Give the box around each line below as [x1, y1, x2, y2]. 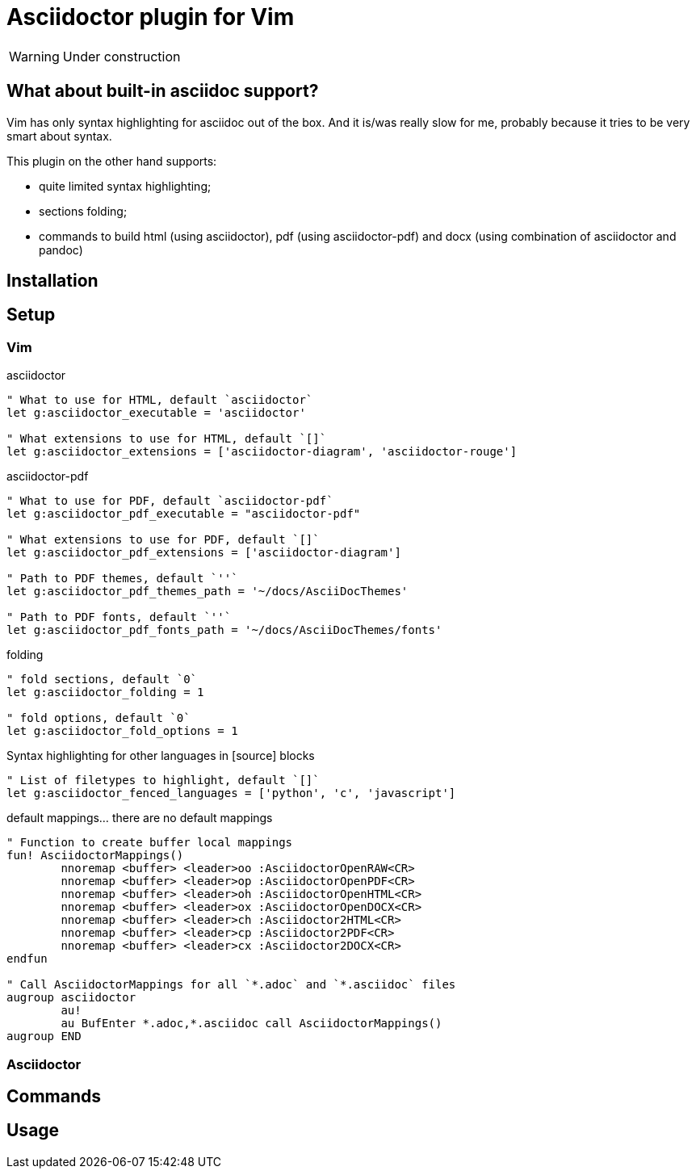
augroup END [6, 1030, 82, 1043]
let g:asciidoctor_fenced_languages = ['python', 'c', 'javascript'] [6, 787, 456, 800]
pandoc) [39, 242, 83, 257]
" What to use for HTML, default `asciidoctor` [6, 393, 313, 407]
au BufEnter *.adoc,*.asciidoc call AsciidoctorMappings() [61, 1017, 442, 1030]
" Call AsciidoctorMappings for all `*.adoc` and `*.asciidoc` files [6, 978, 456, 992]
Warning [9, 48, 60, 65]
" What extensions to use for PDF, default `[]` [6, 533, 320, 547]
